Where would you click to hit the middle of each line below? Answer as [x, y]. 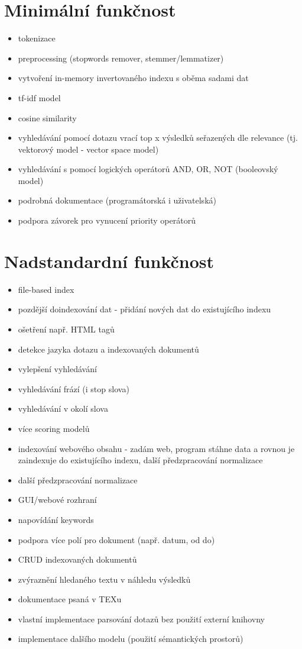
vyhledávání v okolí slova [63, 409]
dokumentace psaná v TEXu [70, 599]
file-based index [46, 289]
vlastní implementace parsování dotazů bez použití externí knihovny [141, 619]
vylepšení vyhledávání [57, 369]
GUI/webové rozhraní [57, 500]
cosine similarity [47, 117]
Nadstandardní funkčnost [109, 261]
